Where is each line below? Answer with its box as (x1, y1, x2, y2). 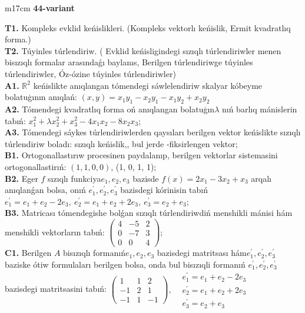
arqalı (251, 172, 271, 184)
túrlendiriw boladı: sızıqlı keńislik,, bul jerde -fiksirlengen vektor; (5, 137, 238, 149)
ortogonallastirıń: (5, 160, 67, 172)
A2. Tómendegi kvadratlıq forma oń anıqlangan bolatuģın (5, 102, 215, 115)
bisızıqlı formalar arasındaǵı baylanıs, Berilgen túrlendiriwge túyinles (5, 56, 253, 68)
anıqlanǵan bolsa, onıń (5, 184, 86, 196)
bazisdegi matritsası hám (157, 247, 247, 259)
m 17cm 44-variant (5, 2, 75, 14)
